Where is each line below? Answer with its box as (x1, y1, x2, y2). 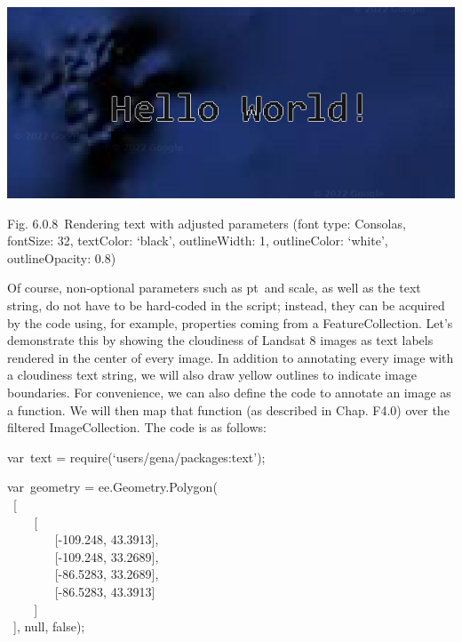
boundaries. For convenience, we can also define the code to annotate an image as (7, 383, 451, 401)
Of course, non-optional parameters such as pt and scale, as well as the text (7, 278, 421, 297)
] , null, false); (13, 617, 85, 636)
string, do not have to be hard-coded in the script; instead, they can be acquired (7, 296, 445, 315)
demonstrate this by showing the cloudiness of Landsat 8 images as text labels (7, 331, 434, 349)
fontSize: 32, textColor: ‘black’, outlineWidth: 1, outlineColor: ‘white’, (7, 231, 388, 250)
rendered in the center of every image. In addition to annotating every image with (7, 348, 454, 366)
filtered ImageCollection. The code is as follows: (7, 418, 267, 437)
